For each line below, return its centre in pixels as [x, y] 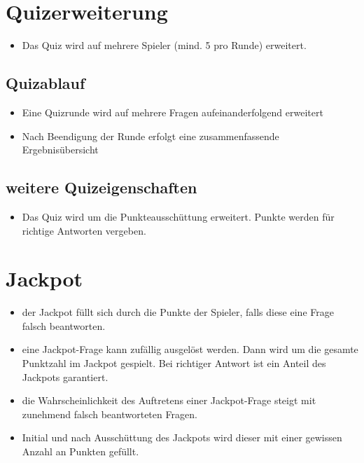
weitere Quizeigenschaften [101, 187]
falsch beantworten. [64, 325]
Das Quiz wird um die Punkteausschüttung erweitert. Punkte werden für [178, 216]
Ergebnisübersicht [60, 150]
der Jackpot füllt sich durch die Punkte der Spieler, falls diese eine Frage [178, 312]
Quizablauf [45, 83]
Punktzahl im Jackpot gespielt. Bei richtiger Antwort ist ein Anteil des [174, 363]
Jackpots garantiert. [65, 376]
